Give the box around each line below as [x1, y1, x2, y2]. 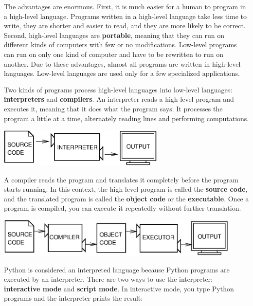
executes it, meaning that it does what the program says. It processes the [4, 103, 223, 113]
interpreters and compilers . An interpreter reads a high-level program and [4, 94, 234, 104]
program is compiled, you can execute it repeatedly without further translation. [4, 203, 241, 213]
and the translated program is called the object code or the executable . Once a [4, 193, 249, 203]
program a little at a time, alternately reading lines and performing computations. [4, 113, 249, 123]
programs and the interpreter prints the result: [4, 293, 143, 303]
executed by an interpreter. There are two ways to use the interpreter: [4, 274, 213, 284]
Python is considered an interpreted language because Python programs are [4, 264, 230, 274]
